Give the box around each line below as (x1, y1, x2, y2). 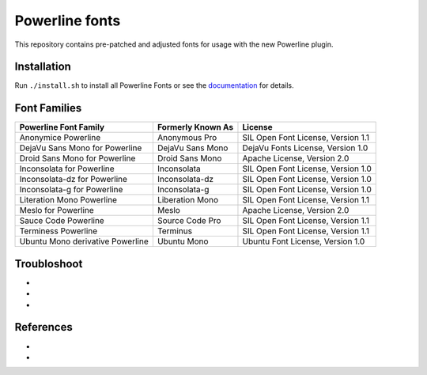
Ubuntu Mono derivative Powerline (19, 236, 149, 247)
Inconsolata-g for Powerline (19, 184, 123, 195)
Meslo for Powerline (19, 205, 94, 216)
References (14, 320, 73, 334)
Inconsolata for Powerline (19, 163, 115, 174)
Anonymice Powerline (19, 132, 101, 143)
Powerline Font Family (19, 122, 105, 133)
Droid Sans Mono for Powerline (19, 153, 136, 164)
